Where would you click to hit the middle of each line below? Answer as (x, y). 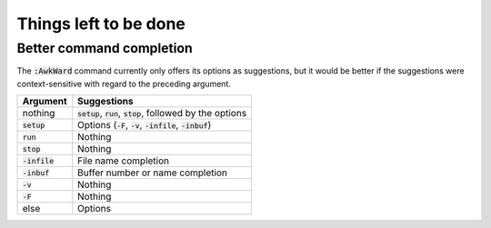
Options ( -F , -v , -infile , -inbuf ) (145, 125)
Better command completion (105, 48)
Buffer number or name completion (152, 173)
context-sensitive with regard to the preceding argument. (124, 84)
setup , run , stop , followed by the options (162, 114)
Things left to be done (101, 24)
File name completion (124, 161)
